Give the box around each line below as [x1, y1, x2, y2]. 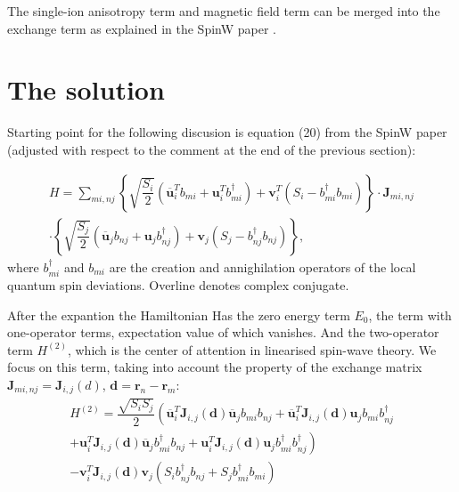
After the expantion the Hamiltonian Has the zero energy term [7, 305, 350, 324]
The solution [7, 71, 165, 108]
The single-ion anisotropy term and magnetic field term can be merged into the [7, 2, 440, 20]
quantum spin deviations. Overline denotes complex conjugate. [7, 275, 349, 294]
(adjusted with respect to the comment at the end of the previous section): [7, 140, 416, 158]
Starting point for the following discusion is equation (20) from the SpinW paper [7, 123, 447, 141]
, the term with [368, 305, 452, 324]
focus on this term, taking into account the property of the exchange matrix [7, 358, 422, 376]
